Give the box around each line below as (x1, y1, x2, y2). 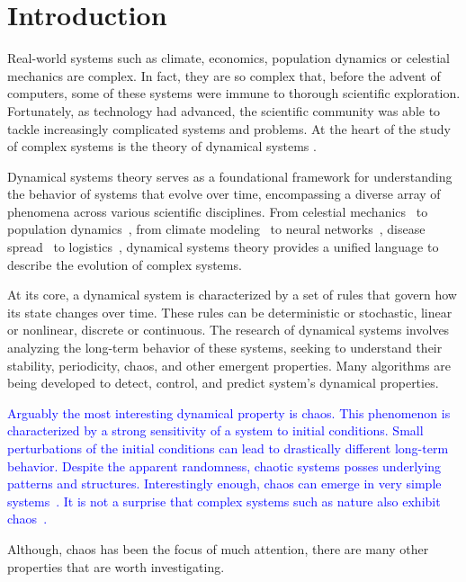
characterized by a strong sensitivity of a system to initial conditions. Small (7, 421, 424, 440)
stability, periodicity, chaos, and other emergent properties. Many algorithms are (7, 355, 451, 374)
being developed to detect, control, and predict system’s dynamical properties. (7, 373, 439, 392)
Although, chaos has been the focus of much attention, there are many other (7, 539, 429, 558)
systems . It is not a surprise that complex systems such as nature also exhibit (7, 491, 441, 510)
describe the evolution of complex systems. (7, 255, 242, 273)
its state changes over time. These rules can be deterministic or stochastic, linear (7, 302, 453, 321)
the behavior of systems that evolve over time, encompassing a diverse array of (7, 184, 441, 203)
